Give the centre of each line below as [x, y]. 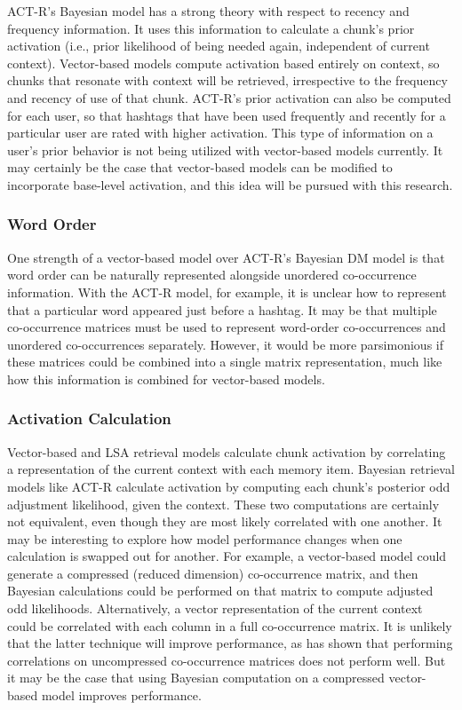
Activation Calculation [89, 418]
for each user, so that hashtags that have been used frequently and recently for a [227, 115]
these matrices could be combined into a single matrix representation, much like [225, 362]
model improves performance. [121, 695]
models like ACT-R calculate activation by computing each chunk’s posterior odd [229, 486]
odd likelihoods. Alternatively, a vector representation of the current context [215, 608]
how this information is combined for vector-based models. [166, 379]
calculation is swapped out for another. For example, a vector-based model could [227, 556]
